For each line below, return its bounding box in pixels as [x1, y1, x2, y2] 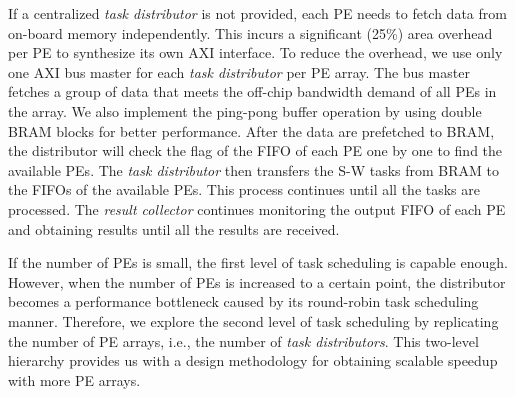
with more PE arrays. [8, 369, 141, 390]
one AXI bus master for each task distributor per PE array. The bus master [8, 61, 470, 82]
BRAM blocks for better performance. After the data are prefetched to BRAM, [8, 120, 495, 141]
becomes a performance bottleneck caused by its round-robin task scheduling [8, 291, 479, 312]
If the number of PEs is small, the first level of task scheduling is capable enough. [8, 252, 508, 273]
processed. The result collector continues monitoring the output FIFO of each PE [8, 198, 506, 219]
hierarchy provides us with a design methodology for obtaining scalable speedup [8, 350, 498, 371]
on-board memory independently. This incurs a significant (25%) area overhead [8, 22, 493, 43]
